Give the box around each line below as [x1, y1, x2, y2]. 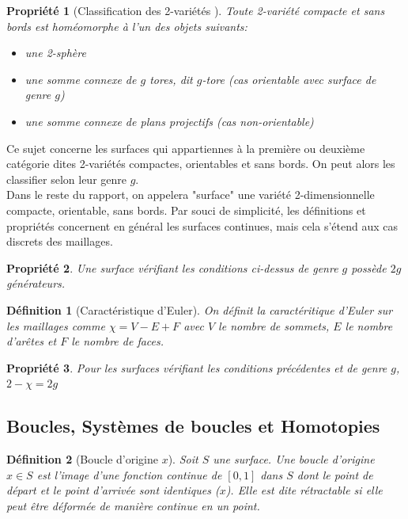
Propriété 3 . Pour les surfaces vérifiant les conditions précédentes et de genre [6, 359, 387, 376]
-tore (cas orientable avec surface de [202, 71, 376, 87]
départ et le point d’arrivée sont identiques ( [6, 482, 220, 498]
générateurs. [6, 275, 66, 292]
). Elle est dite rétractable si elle [225, 482, 383, 498]
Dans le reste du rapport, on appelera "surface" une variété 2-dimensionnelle [6, 186, 375, 203]
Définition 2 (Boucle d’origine [6, 451, 158, 467]
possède [351, 259, 387, 276]
